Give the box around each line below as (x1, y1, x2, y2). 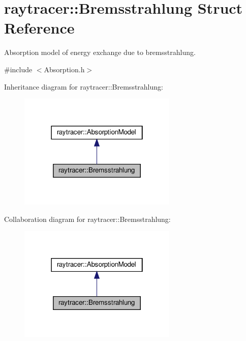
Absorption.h (44, 64, 85, 74)
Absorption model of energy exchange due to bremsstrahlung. (4, 47, 196, 58)
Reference (4, 17, 75, 38)
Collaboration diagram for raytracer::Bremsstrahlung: (4, 213, 171, 224)
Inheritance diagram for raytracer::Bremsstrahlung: (4, 81, 163, 92)
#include (4, 64, 33, 74)
